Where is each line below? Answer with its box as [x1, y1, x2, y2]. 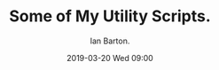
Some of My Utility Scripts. [9, 6, 211, 27]
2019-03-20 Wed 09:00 [66, 52, 153, 63]
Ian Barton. [90, 35, 130, 46]
